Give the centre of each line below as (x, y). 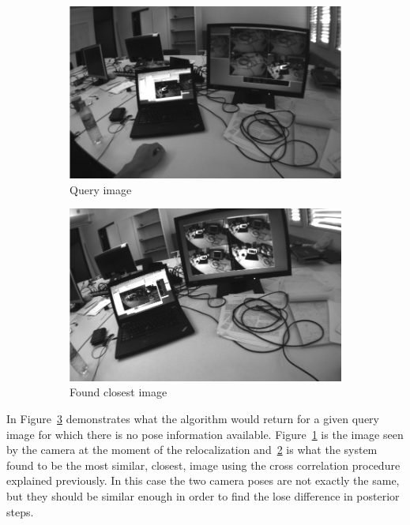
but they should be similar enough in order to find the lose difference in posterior (203, 495)
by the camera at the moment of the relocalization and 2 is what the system (192, 450)
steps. (20, 511)
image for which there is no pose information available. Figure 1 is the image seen (205, 434)
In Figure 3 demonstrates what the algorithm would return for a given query (193, 418)
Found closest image (118, 392)
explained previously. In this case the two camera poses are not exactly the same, (203, 480)
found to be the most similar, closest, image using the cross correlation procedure (203, 465)
